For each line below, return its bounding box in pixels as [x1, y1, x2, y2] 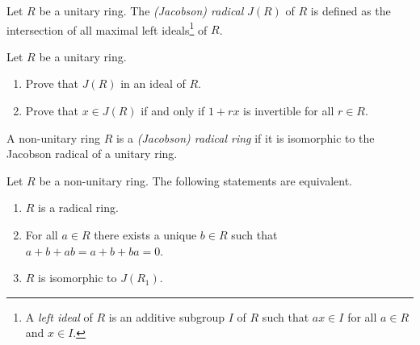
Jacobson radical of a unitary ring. [6, 145, 178, 162]
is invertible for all [243, 102, 334, 119]
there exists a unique [94, 227, 197, 243]
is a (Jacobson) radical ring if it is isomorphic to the [115, 129, 375, 146]
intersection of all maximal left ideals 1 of [6, 19, 208, 38]
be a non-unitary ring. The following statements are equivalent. [39, 172, 352, 189]
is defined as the [310, 2, 391, 19]
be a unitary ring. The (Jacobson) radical [39, 2, 244, 19]
